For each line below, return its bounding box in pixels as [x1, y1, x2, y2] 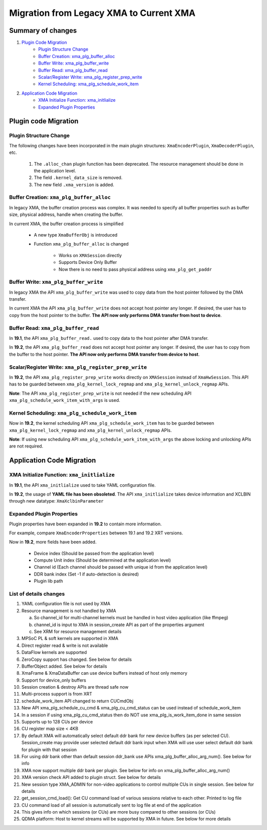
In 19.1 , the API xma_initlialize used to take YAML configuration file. [9, 482, 156, 488]
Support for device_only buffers [21, 677, 87, 683]
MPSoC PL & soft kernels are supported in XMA [21, 636, 119, 641]
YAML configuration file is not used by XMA [21, 601, 111, 607]
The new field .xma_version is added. [34, 182, 115, 188]
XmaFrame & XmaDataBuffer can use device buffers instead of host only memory [21, 670, 187, 676]
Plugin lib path [34, 578, 63, 584]
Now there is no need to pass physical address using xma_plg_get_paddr [58, 266, 212, 272]
